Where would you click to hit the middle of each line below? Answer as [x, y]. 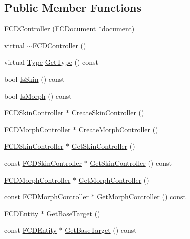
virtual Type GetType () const [51, 62]
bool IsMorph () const [38, 95]
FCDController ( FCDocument [50, 28]
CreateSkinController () [108, 112]
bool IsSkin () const [34, 78]
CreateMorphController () [118, 129]
